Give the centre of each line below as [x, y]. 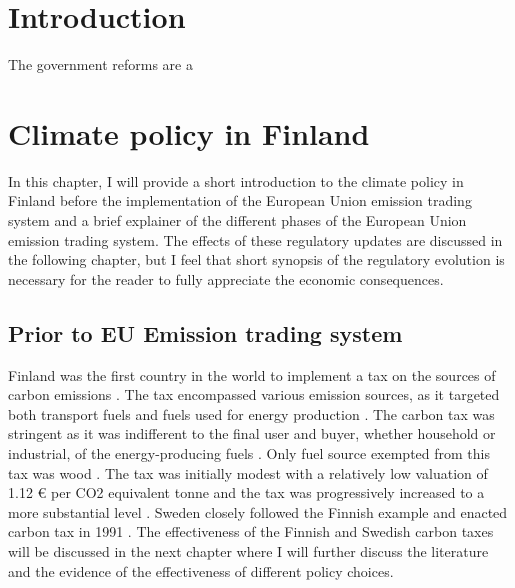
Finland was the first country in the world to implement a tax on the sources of [252, 374]
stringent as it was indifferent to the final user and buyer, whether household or [252, 433]
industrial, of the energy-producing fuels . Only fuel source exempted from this [249, 452]
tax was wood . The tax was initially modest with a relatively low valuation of [248, 472]
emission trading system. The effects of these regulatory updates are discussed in [255, 239]
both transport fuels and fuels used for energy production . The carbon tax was [251, 413]
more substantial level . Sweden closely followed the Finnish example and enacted [258, 511]
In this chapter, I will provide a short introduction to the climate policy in [236, 180]
